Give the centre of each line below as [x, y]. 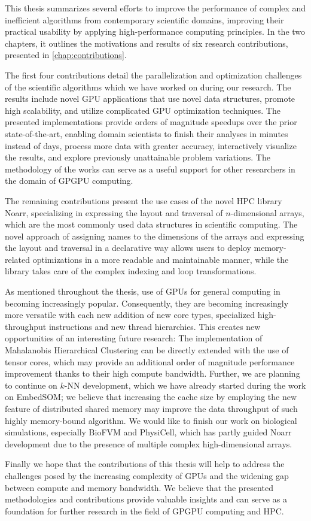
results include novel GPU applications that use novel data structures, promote [150, 99]
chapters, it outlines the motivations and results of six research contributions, [147, 43]
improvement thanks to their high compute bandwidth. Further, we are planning [153, 373]
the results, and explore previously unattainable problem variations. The [138, 157]
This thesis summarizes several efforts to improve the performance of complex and [155, 8]
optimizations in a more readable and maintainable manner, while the [161, 259]
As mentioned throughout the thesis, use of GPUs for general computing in [143, 291]
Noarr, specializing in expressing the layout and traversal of [114, 212]
